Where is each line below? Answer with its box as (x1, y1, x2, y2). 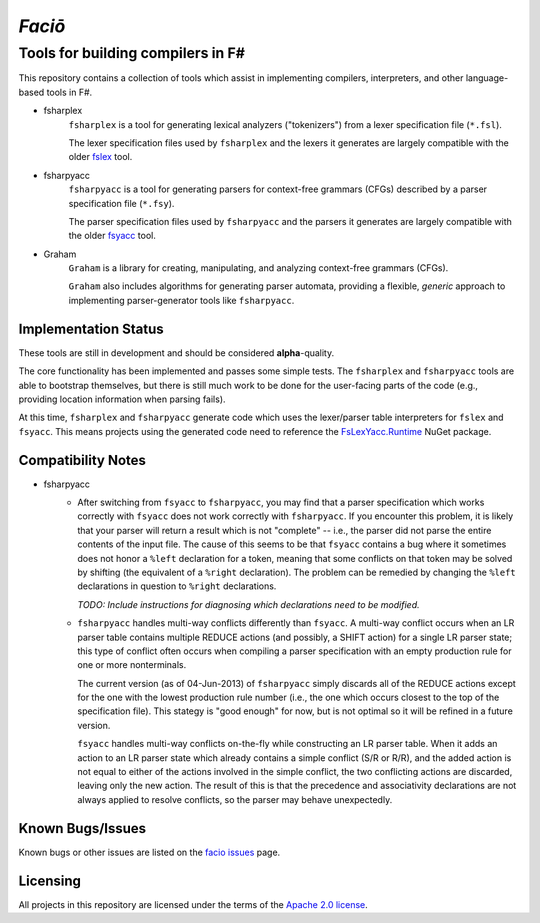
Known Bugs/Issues (18, 820, 147, 837)
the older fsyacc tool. (68, 230, 157, 242)
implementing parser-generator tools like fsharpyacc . (68, 294, 295, 306)
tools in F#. (46, 86, 93, 98)
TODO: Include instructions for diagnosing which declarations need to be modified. (77, 598, 420, 610)
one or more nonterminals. (77, 659, 187, 671)
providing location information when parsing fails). (18, 393, 226, 405)
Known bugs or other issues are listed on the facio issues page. (18, 846, 281, 858)
